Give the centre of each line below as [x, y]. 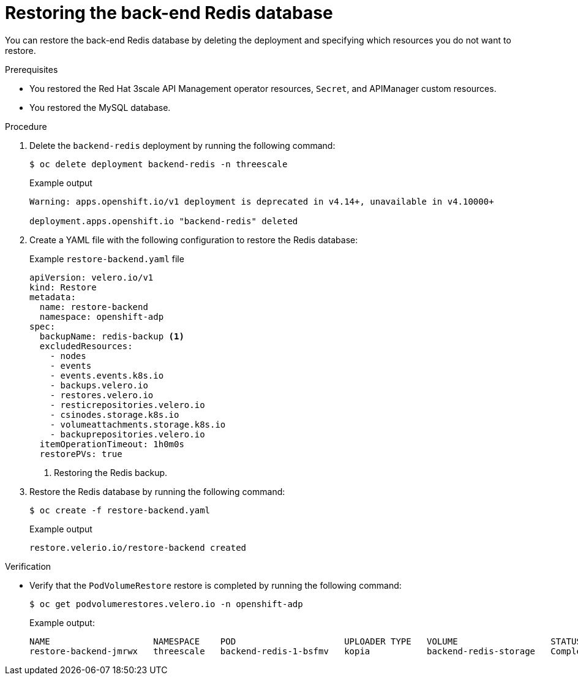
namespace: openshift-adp [102, 316]
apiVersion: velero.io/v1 [92, 277]
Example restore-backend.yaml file [107, 259]
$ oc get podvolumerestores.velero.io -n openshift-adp [166, 604]
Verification [28, 566]
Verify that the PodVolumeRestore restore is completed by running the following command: [216, 585]
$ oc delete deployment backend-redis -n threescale [159, 164]
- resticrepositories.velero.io [127, 405]
